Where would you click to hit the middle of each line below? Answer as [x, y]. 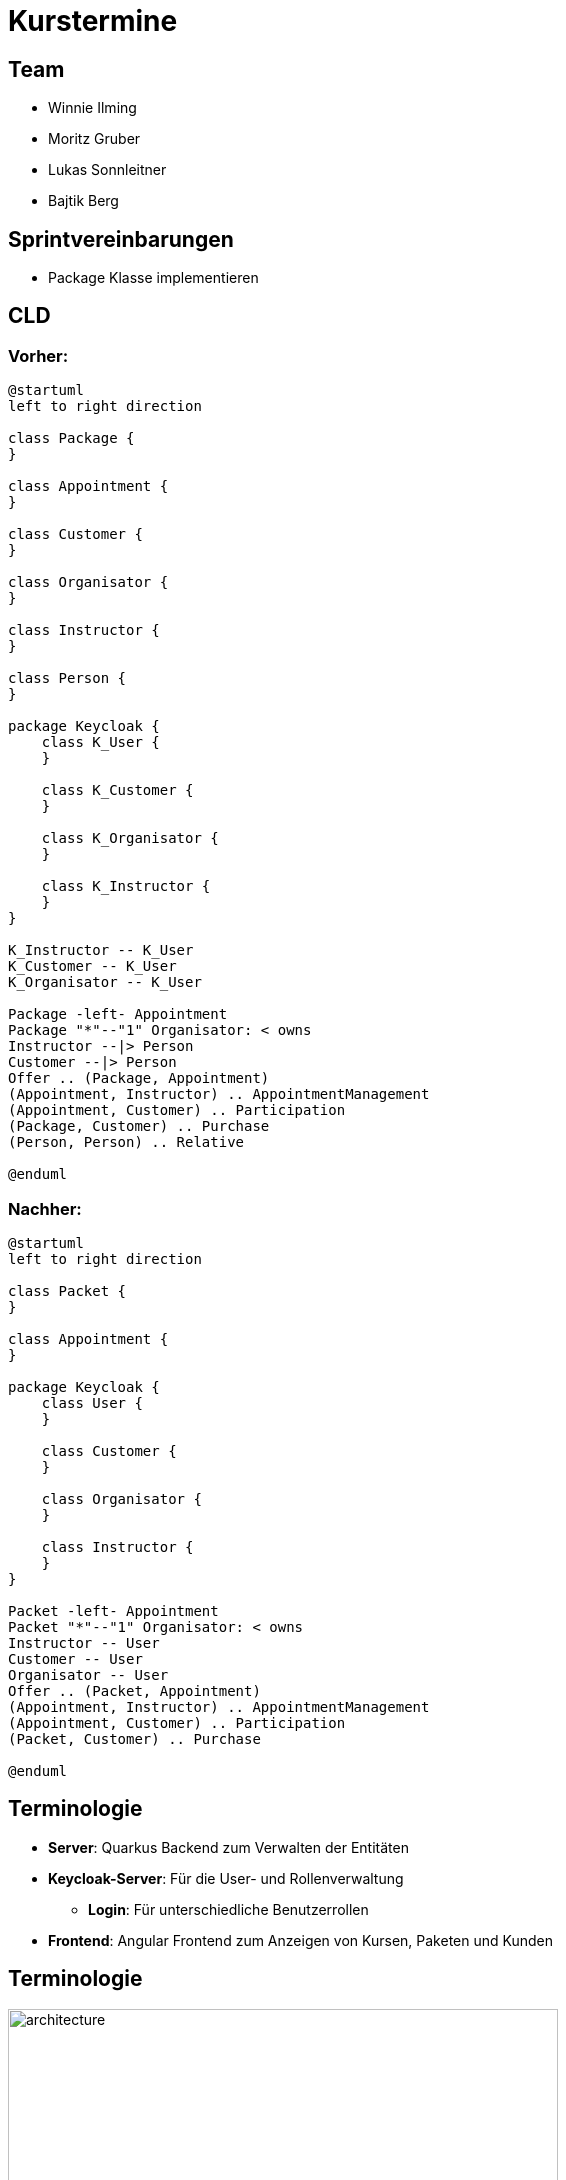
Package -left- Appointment [118, 1014]
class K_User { [100, 742]
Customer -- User [75, 1658]
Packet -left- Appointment [113, 1610]
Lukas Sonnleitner [107, 170]
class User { [92, 1402]
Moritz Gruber [94, 139]
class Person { [67, 678]
